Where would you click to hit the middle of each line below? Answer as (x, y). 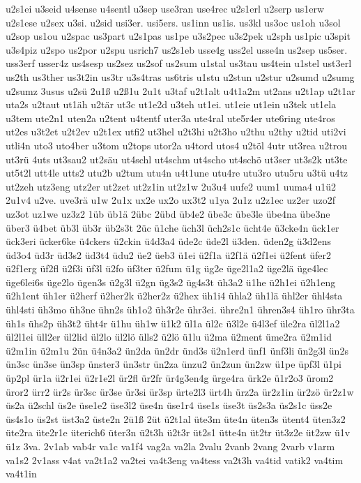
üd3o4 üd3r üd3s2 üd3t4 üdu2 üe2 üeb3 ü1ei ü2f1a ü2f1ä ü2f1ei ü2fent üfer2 (168, 254)
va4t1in (21, 474)
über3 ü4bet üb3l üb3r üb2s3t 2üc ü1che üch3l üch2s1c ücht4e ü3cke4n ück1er (172, 227)
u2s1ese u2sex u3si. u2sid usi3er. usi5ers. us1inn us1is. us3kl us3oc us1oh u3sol (173, 22)
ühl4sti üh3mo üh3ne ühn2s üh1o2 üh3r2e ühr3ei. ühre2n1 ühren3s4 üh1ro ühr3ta (180, 310)
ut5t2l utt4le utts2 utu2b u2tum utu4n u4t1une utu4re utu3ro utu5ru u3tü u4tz (177, 173)
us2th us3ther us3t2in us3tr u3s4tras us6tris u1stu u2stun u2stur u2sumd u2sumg (180, 76)
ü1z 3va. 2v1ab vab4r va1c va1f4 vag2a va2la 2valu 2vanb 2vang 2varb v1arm (170, 446)
